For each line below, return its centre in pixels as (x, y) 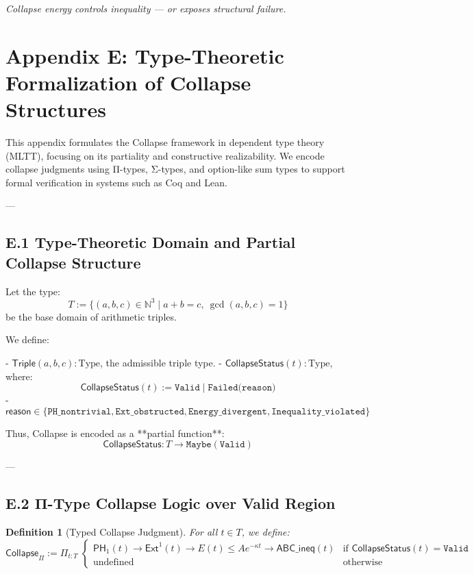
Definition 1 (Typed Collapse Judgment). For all (112, 532)
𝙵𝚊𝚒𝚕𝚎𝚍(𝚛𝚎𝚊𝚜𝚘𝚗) (242, 388)
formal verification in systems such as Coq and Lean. (116, 182)
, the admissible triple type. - (161, 362)
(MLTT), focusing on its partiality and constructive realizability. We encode (165, 155)
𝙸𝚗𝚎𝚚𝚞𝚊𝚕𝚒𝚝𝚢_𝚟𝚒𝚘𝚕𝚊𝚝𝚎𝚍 (319, 411)
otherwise (363, 562)
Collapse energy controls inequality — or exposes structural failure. (146, 8)
